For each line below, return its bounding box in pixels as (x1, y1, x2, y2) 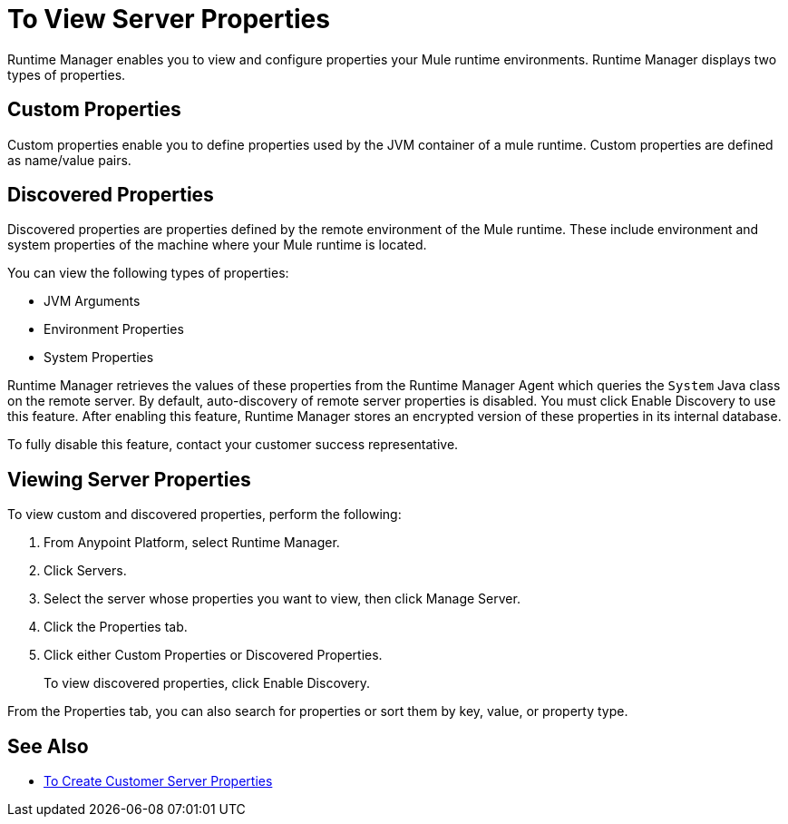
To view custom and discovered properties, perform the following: (7, 506, 402, 523)
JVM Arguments (44, 293, 141, 309)
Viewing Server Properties (7, 467, 251, 491)
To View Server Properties (7, 4, 330, 34)
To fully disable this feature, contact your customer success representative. (7, 437, 459, 453)
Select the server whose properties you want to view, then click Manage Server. (44, 591, 520, 607)
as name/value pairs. (7, 152, 131, 168)
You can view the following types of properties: (7, 265, 289, 281)
